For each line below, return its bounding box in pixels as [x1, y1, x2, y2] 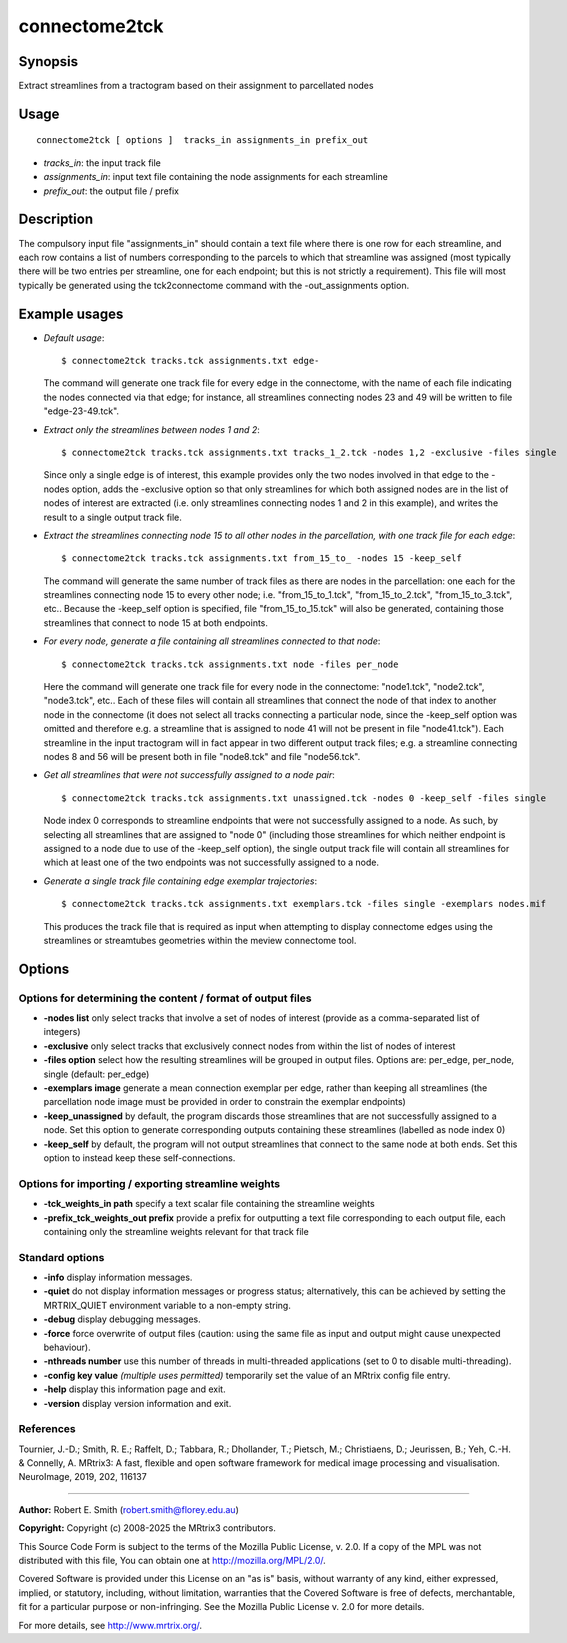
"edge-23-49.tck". [43, 405, 120, 417]
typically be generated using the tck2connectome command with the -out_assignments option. [18, 279, 410, 291]
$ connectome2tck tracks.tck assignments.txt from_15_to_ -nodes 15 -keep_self [61, 553, 462, 564]
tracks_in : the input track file [43, 156, 162, 169]
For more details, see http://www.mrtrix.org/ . [18, 1619, 203, 1631]
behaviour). [43, 1341, 92, 1353]
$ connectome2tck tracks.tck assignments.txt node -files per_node [61, 658, 399, 670]
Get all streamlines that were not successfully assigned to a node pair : [43, 769, 335, 781]
